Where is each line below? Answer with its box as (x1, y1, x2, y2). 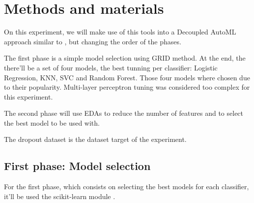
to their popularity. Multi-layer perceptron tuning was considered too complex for (4, 82, 250, 92)
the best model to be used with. (4, 117, 100, 128)
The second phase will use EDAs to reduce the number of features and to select (4, 108, 244, 118)
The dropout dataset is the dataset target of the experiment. (4, 134, 187, 144)
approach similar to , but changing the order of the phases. (4, 36, 181, 46)
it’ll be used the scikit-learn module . (4, 191, 115, 201)
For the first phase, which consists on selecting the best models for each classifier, (4, 181, 249, 192)
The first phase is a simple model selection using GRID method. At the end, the (4, 53, 246, 63)
